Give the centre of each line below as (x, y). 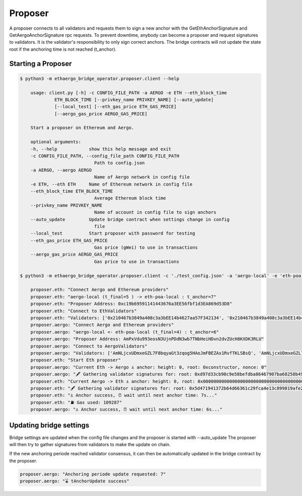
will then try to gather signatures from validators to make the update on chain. (90, 444)
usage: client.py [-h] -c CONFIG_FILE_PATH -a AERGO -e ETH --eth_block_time (129, 93)
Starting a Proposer (41, 64)
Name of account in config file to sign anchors (155, 212)
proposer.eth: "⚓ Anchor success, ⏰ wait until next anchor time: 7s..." (124, 395)
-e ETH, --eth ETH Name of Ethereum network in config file (111, 184)
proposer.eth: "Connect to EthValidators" (84, 311)
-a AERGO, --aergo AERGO (61, 170)
